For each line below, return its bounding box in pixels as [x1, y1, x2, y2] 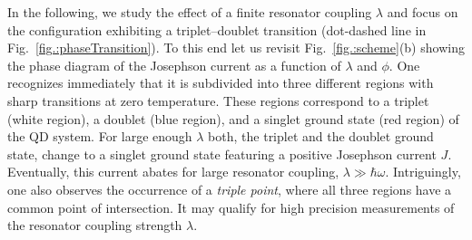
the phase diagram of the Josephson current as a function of [7, 55, 341, 74]
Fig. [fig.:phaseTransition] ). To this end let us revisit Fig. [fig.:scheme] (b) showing [7, 38, 465, 57]
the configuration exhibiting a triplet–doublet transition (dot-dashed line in [7, 20, 427, 39]
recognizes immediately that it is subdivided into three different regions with [7, 73, 434, 92]
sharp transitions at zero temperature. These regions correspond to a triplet [7, 91, 429, 110]
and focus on [387, 3, 458, 21]
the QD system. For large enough [7, 127, 192, 146]
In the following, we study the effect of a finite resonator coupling [7, 3, 372, 21]
